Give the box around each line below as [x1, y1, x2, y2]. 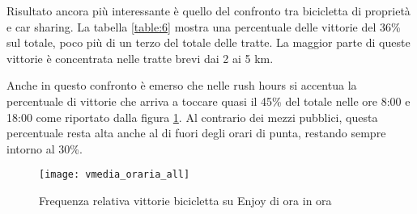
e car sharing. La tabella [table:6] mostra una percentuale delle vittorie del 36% [6, 18, 401, 35]
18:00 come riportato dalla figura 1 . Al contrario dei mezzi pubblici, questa [6, 108, 378, 125]
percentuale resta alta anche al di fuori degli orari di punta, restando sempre [6, 124, 386, 141]
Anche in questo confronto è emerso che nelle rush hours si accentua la [6, 77, 357, 94]
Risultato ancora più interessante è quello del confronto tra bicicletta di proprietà [6, 2, 411, 19]
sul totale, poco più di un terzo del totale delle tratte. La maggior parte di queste [6, 34, 411, 51]
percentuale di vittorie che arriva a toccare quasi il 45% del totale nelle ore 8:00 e [6, 92, 411, 109]
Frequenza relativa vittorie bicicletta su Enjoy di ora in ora [39, 192, 332, 208]
